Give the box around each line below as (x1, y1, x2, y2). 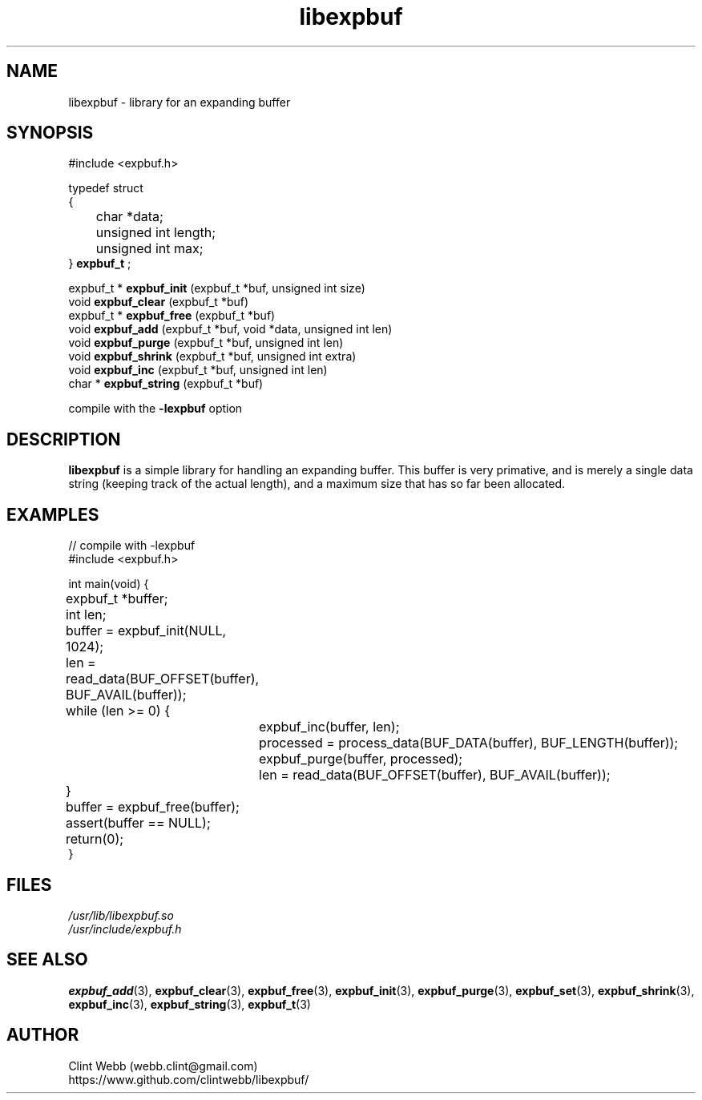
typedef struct (68, 181, 143, 195)
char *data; (95, 208, 163, 225)
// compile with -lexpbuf (68, 538, 196, 553)
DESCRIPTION (6, 429, 121, 449)
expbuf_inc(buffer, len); (259, 719, 400, 735)
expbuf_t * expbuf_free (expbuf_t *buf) (68, 308, 276, 323)
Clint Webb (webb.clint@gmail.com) (68, 1058, 258, 1073)
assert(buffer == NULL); (65, 815, 211, 832)
